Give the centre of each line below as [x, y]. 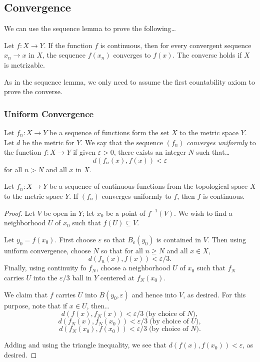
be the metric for [48, 142]
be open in [60, 213]
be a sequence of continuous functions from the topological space [148, 186]
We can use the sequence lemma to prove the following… [90, 28]
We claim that [26, 294]
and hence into [154, 294]
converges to [132, 55]
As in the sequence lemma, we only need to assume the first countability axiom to [130, 81]
